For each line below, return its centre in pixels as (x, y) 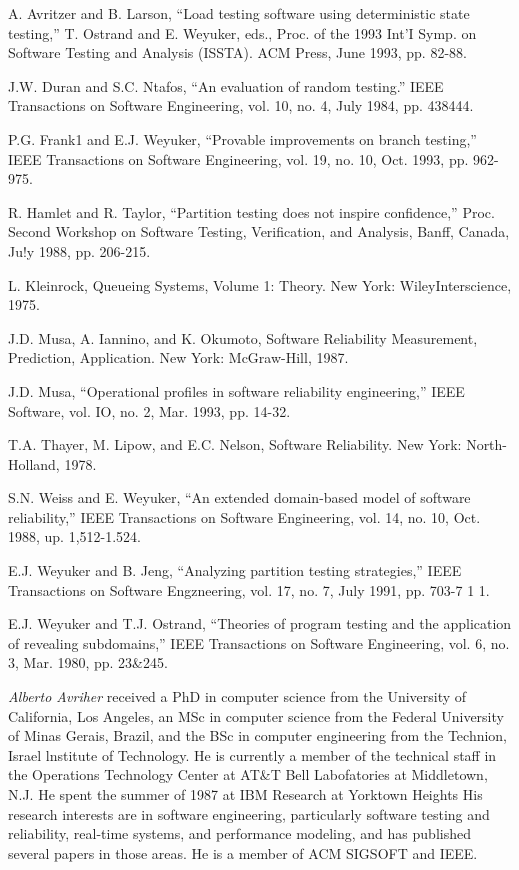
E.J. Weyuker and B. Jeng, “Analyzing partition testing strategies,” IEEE (235, 570)
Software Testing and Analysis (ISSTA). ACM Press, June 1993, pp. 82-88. (237, 52)
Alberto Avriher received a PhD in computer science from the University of (237, 696)
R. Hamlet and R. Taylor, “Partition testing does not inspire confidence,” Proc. (251, 211)
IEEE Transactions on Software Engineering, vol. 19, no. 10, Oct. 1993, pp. (238, 158)
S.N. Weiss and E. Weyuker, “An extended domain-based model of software (239, 497)
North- (487, 444)
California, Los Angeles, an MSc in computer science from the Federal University (256, 715)
